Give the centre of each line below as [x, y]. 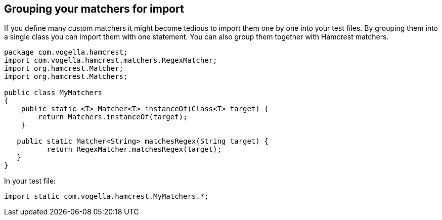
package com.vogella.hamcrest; [66, 52]
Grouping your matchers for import [94, 9]
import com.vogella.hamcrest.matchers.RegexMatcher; [111, 60]
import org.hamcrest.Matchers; [66, 77]
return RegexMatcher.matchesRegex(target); [134, 149]
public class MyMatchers [53, 93]
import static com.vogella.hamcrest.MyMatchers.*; [106, 196]
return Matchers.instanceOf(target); [113, 117]
